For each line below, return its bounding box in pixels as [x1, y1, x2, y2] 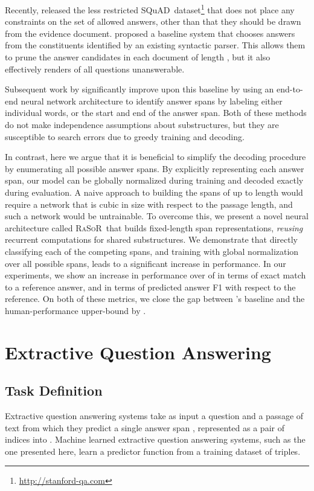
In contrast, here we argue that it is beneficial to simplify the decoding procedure [5, 150, 306, 163]
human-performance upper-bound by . [5, 304, 146, 316]
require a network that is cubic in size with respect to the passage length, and [5, 197, 293, 210]
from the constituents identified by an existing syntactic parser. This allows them [5, 39, 306, 51]
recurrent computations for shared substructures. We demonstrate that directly [5, 233, 298, 246]
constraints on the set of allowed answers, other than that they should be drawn [5, 15, 301, 28]
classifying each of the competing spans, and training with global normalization [5, 245, 299, 257]
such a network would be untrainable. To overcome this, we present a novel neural [5, 210, 309, 222]
